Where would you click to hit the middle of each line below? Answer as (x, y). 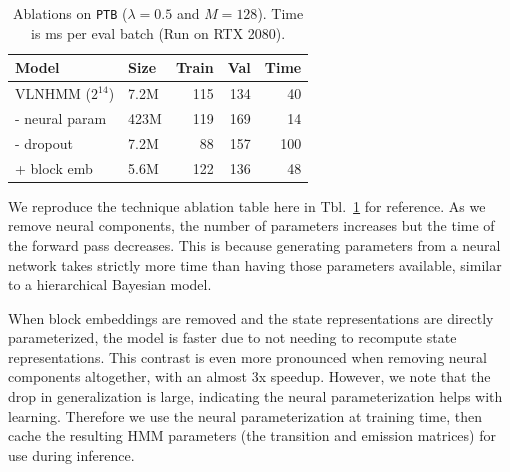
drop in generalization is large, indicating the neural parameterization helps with (255, 396)
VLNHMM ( (53, 93)
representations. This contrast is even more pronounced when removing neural (247, 356)
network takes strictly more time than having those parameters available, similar (255, 264)
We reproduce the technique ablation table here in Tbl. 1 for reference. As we (247, 205)
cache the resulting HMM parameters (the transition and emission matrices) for (252, 435)
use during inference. (71, 454)
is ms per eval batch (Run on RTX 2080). (158, 32)
